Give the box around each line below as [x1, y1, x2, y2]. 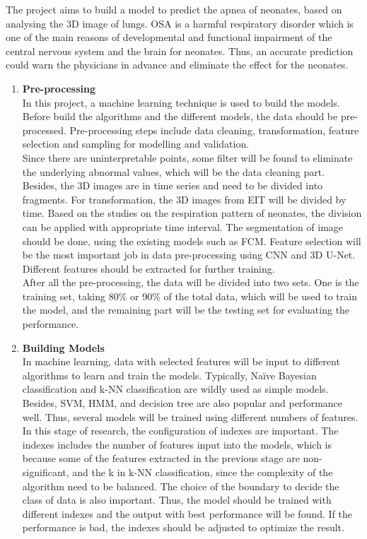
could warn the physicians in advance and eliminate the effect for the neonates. [6, 57, 349, 72]
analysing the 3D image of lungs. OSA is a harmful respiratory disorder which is [6, 16, 354, 30]
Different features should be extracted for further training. [22, 261, 275, 276]
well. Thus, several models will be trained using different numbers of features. [22, 409, 359, 424]
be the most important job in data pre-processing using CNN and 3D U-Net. [22, 247, 356, 262]
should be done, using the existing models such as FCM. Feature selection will [22, 233, 361, 248]
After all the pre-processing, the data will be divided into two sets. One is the [22, 275, 359, 290]
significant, [22, 465, 69, 479]
